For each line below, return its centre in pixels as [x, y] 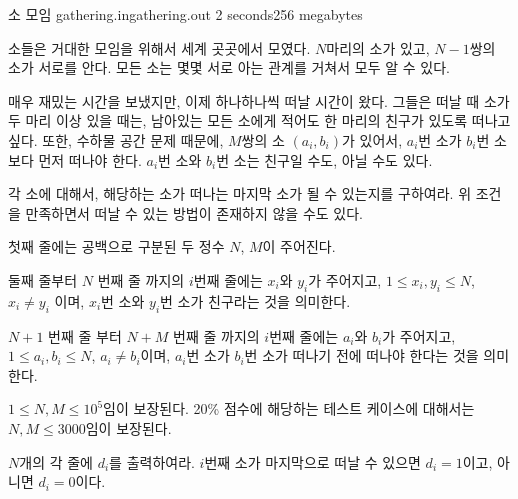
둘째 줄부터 [43, 279]
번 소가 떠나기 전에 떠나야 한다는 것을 [361, 355]
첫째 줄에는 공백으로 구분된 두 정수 [116, 246]
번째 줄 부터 [85, 335]
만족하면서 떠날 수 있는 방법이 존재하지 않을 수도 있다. [194, 212]
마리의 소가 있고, [378, 47]
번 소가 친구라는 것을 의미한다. [255, 300]
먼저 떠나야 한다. [90, 159]
